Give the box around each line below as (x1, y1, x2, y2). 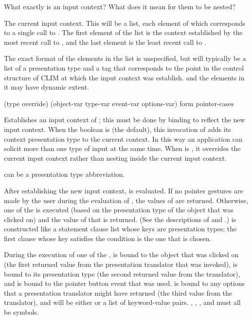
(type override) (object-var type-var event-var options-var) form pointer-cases (4, 98, 234, 108)
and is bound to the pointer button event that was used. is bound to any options (4, 278, 245, 288)
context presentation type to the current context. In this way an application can (4, 133, 243, 144)
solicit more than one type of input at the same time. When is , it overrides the (4, 143, 241, 153)
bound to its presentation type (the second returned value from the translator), (4, 268, 240, 279)
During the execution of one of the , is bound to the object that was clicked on (4, 249, 239, 260)
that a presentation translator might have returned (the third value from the (4, 287, 233, 298)
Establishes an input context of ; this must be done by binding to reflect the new (4, 114, 245, 125)
